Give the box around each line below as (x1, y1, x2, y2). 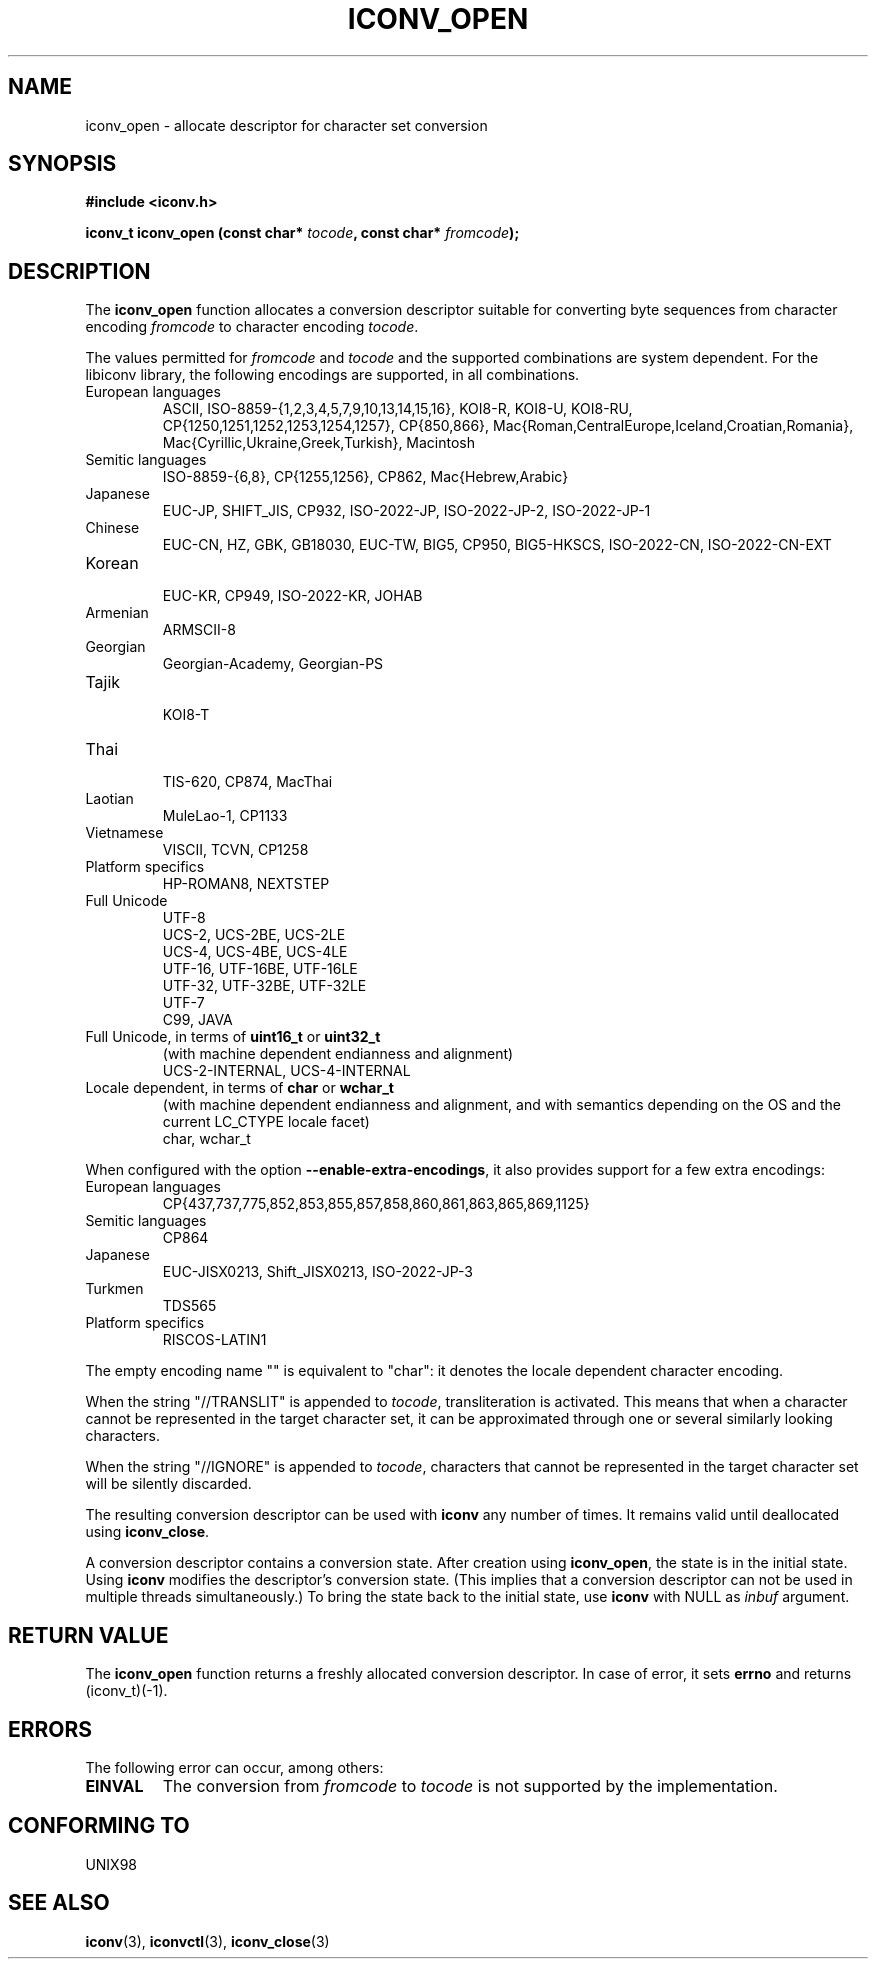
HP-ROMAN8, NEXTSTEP (162, 875, 330, 893)
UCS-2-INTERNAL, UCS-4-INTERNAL (162, 1062, 411, 1080)
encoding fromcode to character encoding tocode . (85, 318, 419, 336)
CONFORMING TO (8, 1813, 190, 1839)
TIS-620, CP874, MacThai (162, 773, 333, 791)
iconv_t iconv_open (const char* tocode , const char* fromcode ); (85, 224, 520, 242)
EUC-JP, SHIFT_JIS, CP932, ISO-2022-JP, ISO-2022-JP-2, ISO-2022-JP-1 (162, 502, 651, 520)
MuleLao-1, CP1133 (162, 807, 288, 825)
